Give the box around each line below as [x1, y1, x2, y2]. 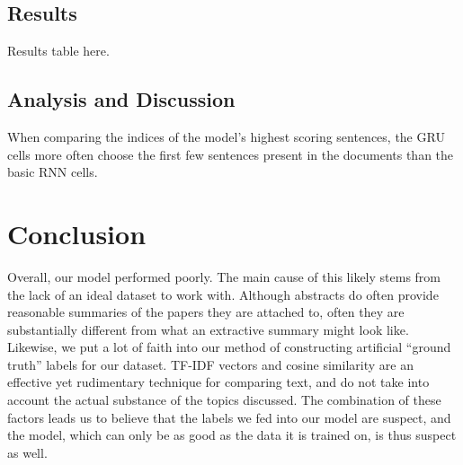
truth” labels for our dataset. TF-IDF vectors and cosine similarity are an [7, 355, 414, 373]
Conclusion [7, 215, 147, 251]
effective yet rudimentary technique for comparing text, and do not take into [7, 373, 430, 391]
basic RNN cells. [7, 162, 98, 181]
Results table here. [7, 41, 110, 60]
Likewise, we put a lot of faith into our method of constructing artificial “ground [7, 338, 451, 356]
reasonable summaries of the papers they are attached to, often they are [7, 303, 405, 321]
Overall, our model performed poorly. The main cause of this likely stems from [7, 267, 441, 285]
